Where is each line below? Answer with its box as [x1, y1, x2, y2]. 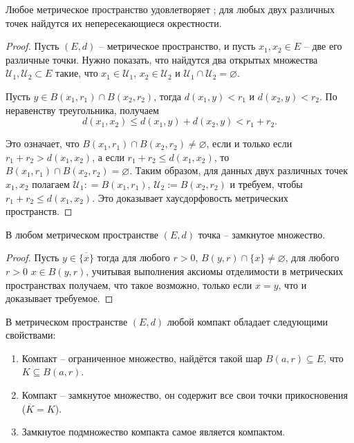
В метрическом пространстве [6, 314, 128, 328]
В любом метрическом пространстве [6, 227, 158, 241]
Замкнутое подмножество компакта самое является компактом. [21, 424, 286, 439]
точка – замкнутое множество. [198, 227, 326, 241]
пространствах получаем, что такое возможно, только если [6, 277, 252, 292]
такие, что [55, 66, 98, 80]
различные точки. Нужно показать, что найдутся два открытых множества [6, 52, 318, 66]
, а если [92, 149, 124, 164]
